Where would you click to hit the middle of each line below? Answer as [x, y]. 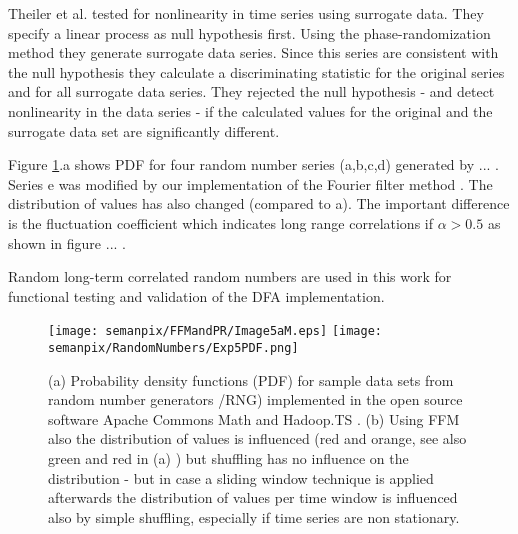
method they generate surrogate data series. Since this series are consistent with [253, 52]
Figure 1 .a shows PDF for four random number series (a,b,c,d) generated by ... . [254, 164]
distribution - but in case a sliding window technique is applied [241, 477]
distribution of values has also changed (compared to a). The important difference [259, 203]
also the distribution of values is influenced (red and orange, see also [257, 438]
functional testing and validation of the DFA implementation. [196, 295]
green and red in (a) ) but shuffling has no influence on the [228, 458]
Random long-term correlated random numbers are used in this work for [230, 276]
